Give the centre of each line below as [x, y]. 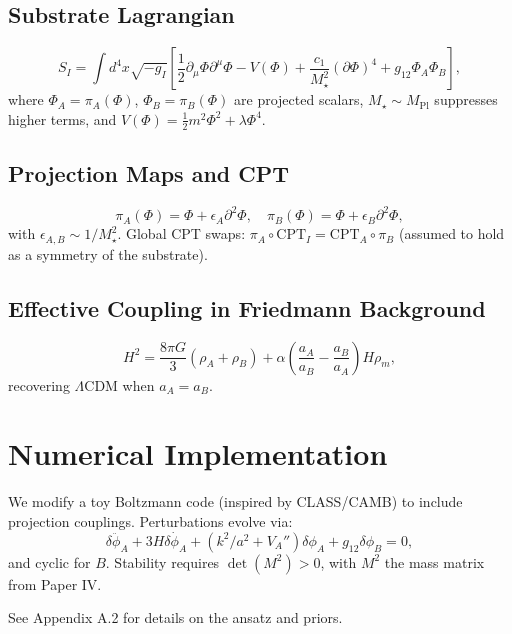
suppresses [466, 99]
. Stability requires [162, 561]
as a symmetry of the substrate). [108, 253]
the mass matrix [434, 561]
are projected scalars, [299, 99]
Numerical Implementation [198, 453]
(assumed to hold [451, 233]
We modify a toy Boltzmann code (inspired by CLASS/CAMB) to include [235, 501]
